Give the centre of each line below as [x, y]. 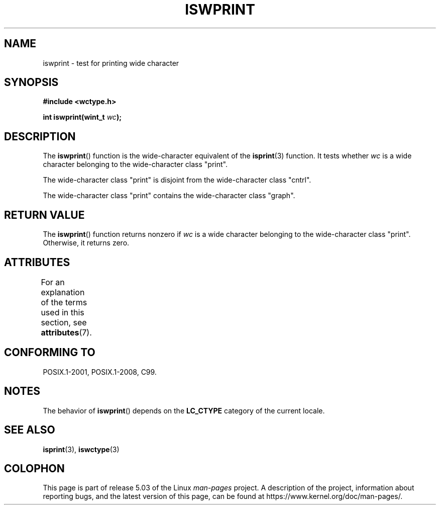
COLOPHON [34, 468]
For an [53, 282]
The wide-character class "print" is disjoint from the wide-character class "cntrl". [177, 180]
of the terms [64, 302]
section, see [64, 322]
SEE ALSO [30, 430]
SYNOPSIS [31, 82]
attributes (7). [66, 332]
